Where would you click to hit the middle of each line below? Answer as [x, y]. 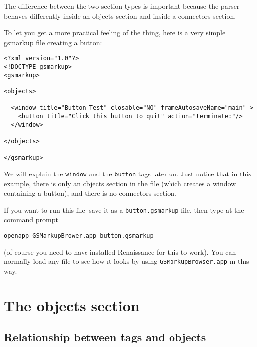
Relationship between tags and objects [105, 337]
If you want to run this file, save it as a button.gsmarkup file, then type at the [124, 210]
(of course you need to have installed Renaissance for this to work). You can [120, 251]
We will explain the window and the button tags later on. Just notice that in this [128, 173]
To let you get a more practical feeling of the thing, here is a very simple [115, 33]
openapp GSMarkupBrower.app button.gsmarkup [79, 236]
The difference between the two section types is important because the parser [122, 6]
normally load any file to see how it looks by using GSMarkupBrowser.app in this [127, 261]
